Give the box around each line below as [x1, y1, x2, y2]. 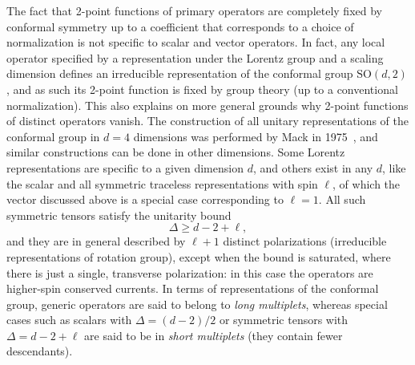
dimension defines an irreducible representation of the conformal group [6, 65, 353, 82]
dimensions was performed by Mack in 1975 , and [133, 128, 378, 144]
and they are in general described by [6, 233, 186, 249]
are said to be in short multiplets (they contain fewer [84, 326, 343, 343]
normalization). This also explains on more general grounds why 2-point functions [6, 96, 409, 113]
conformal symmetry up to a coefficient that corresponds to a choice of [6, 18, 354, 34]
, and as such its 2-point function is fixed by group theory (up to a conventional [6, 80, 398, 97]
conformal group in [6, 128, 100, 144]
